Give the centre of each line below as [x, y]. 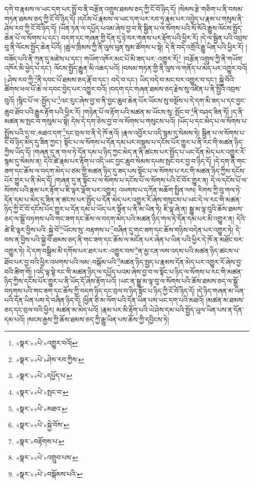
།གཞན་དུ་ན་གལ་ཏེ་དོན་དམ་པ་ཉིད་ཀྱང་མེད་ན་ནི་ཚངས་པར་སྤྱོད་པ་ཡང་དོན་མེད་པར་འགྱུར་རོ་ [140, 151]
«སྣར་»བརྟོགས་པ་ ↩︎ [40, 441]
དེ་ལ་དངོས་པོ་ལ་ [229, 180]
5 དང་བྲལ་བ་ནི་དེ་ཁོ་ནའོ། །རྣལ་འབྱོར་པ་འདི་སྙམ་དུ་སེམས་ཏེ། [131, 132]
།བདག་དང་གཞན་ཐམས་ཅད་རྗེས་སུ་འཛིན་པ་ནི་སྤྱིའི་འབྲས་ [175, 89]
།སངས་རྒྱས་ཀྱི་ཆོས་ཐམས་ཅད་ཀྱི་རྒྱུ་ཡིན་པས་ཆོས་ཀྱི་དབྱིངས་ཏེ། [98, 319]
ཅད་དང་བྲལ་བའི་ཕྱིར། [29, 310]
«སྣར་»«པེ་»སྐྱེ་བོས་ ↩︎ [42, 425]
